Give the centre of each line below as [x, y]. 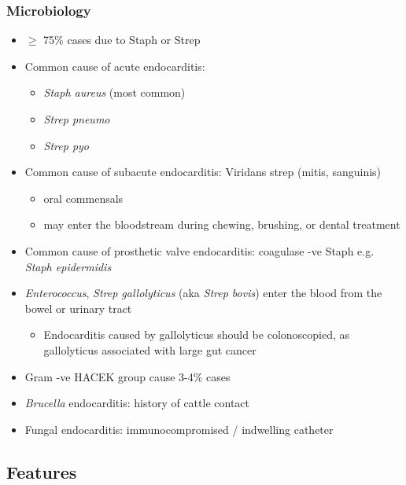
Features [42, 471]
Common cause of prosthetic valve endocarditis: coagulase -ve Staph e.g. [199, 250]
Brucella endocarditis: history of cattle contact [137, 403]
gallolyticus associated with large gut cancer [150, 349]
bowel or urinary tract [78, 308]
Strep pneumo [77, 119]
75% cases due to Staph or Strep [122, 40]
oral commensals [83, 198]
